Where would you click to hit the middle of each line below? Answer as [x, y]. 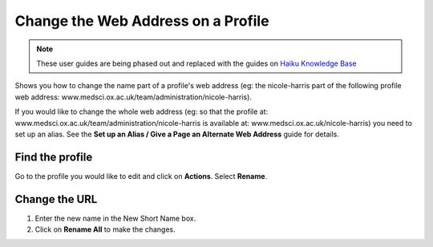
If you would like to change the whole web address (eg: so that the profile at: [142, 111]
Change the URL [56, 199]
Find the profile [54, 157]
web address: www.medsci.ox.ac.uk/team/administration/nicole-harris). [134, 97]
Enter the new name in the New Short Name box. [115, 218]
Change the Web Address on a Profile [142, 21]
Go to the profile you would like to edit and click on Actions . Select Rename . [141, 176]
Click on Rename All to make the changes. [105, 229]
